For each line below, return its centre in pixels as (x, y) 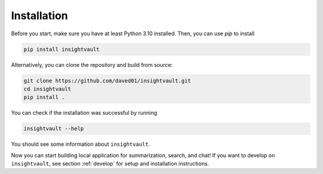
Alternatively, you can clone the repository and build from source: (92, 65)
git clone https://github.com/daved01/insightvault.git (107, 80)
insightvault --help (54, 129)
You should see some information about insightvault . (80, 144)
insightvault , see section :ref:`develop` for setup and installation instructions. (110, 164)
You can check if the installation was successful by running (84, 113)
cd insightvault (48, 89)
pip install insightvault (62, 49)
